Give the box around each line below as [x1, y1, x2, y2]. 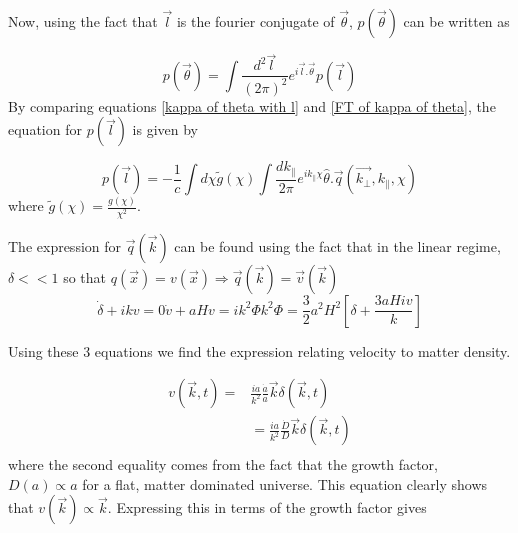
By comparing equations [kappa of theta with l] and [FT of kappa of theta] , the [8, 95, 496, 116]
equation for [8, 119, 82, 140]
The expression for [8, 235, 122, 256]
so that [63, 266, 107, 287]
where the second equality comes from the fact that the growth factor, [8, 454, 438, 475]
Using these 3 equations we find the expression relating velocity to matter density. [8, 340, 511, 361]
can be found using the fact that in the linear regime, [174, 235, 501, 256]
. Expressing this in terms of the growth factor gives [107, 497, 427, 518]
